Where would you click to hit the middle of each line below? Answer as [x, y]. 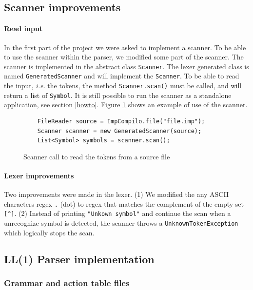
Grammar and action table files [67, 283]
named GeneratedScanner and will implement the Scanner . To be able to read [122, 76]
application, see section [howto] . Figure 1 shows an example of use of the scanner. [126, 105]
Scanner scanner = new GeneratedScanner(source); [119, 131]
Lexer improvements [39, 175]
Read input [23, 29]
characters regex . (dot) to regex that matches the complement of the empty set [124, 203]
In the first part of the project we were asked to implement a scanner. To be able [125, 47]
